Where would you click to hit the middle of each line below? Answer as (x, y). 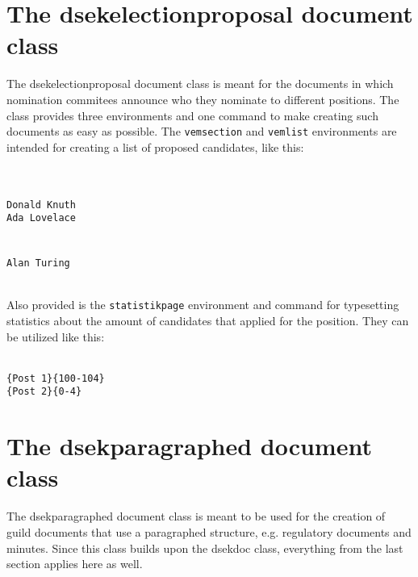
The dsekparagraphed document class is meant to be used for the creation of (196, 516)
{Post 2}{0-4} (44, 392)
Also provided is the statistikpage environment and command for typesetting (203, 305)
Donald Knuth (41, 205)
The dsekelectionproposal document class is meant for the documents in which (200, 84)
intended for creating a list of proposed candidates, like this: (155, 146)
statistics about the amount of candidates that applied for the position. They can (208, 320)
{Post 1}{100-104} (56, 378)
